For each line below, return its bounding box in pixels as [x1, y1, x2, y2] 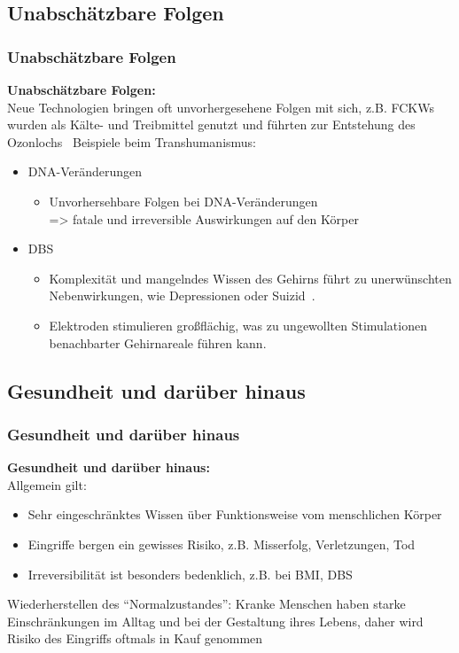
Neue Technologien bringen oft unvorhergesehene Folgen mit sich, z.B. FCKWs [7, 97, 434, 116]
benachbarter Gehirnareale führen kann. [49, 333, 267, 352]
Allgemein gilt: [7, 475, 87, 494]
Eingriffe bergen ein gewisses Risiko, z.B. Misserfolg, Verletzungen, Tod [27, 534, 416, 553]
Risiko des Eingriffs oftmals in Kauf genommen [7, 629, 263, 648]
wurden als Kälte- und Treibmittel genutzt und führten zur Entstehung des [7, 115, 416, 134]
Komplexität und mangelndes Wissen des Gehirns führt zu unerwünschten [49, 268, 452, 287]
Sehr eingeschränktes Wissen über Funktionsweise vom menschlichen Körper [27, 505, 442, 524]
